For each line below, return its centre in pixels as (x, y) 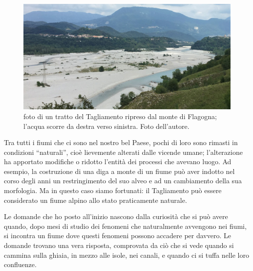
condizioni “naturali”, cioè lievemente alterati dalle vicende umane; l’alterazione (123, 152)
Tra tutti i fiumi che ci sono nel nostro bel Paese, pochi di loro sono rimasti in (121, 142)
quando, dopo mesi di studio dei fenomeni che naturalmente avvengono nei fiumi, (125, 226)
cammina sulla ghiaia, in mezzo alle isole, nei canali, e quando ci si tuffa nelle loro (126, 255)
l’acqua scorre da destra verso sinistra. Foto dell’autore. (106, 126)
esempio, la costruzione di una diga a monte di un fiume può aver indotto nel (119, 171)
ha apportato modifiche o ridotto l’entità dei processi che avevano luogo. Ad (118, 161)
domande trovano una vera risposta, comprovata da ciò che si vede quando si (119, 245)
